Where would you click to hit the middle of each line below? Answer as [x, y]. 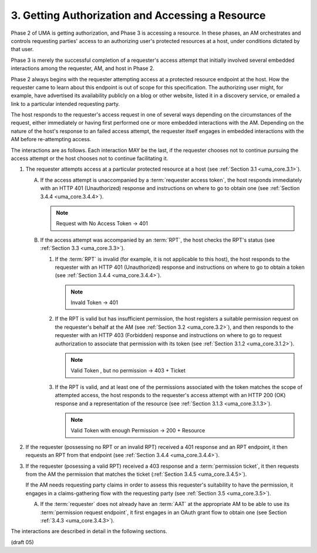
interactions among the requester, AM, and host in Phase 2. [83, 68]
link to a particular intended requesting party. [65, 104]
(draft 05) [23, 542]
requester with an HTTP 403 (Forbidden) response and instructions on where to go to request [168, 335]
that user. [22, 49]
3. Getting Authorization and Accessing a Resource [138, 15]
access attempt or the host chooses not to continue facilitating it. [90, 158]
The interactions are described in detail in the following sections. [89, 531]
